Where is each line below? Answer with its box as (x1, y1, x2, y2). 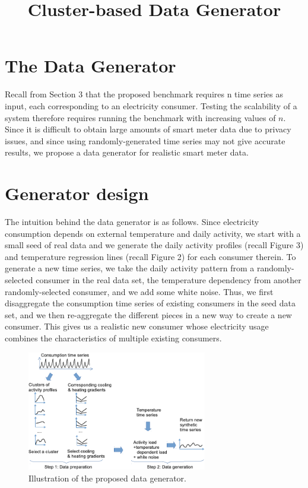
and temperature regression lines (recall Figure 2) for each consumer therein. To (5, 250, 296, 262)
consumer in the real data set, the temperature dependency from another (36, 273, 301, 286)
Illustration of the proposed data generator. (28, 471, 186, 484)
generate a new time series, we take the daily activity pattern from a (5, 262, 255, 274)
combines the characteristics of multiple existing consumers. (5, 331, 222, 344)
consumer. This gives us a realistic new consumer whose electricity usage (5, 320, 269, 332)
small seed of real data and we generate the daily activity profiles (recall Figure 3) (5, 239, 304, 251)
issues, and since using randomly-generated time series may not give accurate (5, 134, 285, 147)
